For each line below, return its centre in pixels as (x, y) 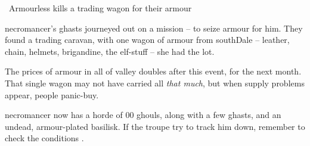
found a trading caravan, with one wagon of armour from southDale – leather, (147, 40)
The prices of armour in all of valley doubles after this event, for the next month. (153, 71)
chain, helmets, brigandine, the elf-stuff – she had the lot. (110, 51)
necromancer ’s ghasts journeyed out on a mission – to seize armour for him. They (154, 28)
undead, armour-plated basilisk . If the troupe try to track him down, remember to (155, 126)
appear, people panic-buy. (52, 94)
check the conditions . (44, 138)
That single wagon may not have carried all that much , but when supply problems (155, 83)
